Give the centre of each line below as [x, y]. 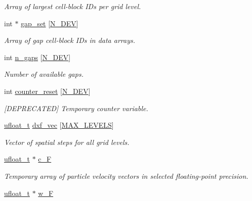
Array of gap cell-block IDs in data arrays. [70, 40]
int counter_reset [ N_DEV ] [47, 91]
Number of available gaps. [44, 74]
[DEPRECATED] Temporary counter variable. [76, 108]
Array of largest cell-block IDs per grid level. [73, 6]
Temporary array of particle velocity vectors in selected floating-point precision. [126, 175]
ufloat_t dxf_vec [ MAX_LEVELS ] [59, 125]
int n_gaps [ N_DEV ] [37, 57]
